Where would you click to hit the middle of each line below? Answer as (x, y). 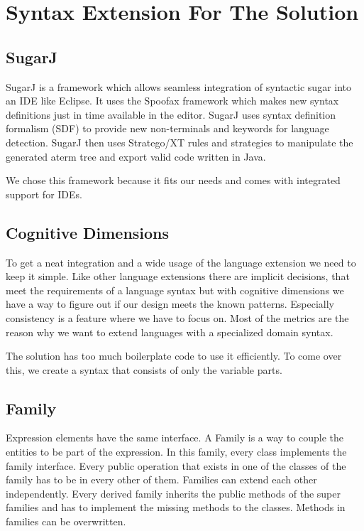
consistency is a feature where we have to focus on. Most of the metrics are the (177, 317)
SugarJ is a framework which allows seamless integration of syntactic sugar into (179, 86)
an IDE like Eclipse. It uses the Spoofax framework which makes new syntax (172, 101)
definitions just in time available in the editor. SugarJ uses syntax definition (171, 114)
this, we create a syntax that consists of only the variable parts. (144, 369)
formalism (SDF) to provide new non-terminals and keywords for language (167, 128)
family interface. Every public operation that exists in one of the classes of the (176, 465)
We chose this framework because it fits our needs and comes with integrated (173, 180)
